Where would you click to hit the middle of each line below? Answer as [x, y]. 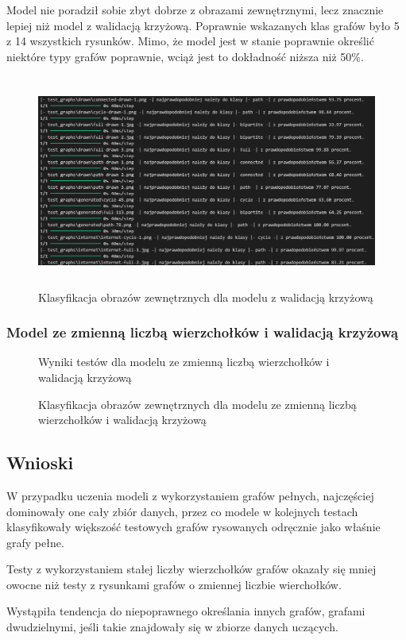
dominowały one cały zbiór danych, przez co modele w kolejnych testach [182, 511]
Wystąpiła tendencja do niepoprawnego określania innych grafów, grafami [186, 611]
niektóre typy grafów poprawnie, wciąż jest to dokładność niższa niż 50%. [185, 56]
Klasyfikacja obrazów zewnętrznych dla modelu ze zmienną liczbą [197, 404]
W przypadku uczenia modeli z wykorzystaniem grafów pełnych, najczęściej [190, 495]
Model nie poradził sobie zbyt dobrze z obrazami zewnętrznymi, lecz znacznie [195, 10]
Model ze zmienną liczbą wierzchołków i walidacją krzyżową [203, 332]
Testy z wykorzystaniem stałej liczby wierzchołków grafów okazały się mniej [191, 569]
